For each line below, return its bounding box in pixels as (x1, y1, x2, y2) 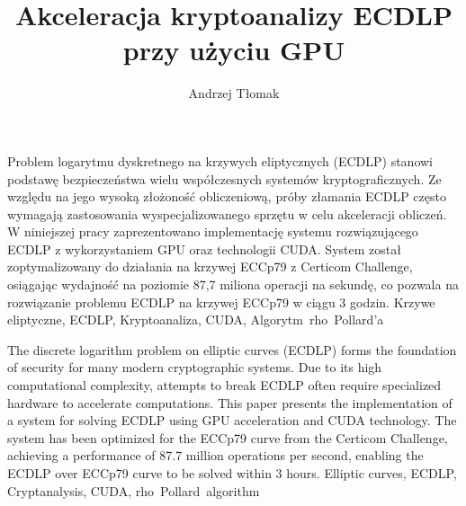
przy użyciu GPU (122, 31, 345, 68)
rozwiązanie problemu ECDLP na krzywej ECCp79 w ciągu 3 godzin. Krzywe (7, 292, 435, 311)
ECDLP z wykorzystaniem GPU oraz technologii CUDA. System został (7, 239, 401, 258)
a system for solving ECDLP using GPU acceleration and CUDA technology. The (7, 411, 457, 430)
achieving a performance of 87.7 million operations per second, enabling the (7, 446, 424, 465)
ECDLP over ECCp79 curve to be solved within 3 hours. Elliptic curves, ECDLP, (7, 464, 457, 482)
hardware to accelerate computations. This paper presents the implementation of (7, 393, 453, 412)
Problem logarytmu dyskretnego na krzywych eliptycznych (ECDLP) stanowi (7, 151, 434, 170)
